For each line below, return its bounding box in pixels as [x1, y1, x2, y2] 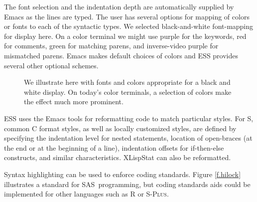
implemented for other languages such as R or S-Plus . [4, 189, 169, 199]
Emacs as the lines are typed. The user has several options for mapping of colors [4, 11, 250, 21]
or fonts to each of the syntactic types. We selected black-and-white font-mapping [4, 21, 254, 31]
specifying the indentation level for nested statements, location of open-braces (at [4, 133, 253, 143]
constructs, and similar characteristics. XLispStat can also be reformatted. [4, 152, 231, 163]
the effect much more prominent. [24, 96, 124, 107]
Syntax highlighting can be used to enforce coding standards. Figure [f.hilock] [4, 169, 241, 179]
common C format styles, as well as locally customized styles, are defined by [4, 123, 237, 133]
